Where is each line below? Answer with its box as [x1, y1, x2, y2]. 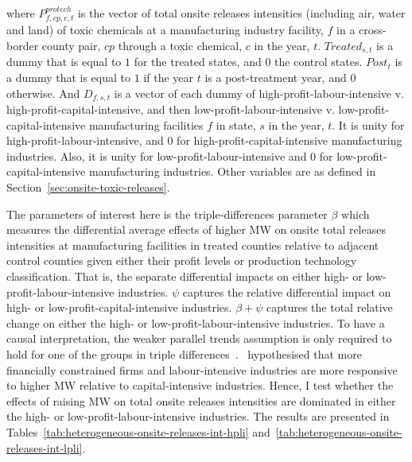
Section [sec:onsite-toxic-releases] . [6, 179, 170, 196]
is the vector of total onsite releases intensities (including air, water [77, 5, 406, 21]
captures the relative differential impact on [182, 283, 391, 300]
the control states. [274, 53, 363, 70]
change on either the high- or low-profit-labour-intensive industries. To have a [6, 314, 385, 331]
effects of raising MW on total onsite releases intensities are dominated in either [6, 392, 396, 409]
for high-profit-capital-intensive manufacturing [177, 132, 402, 149]
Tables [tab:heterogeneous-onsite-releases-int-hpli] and [6, 423, 270, 440]
